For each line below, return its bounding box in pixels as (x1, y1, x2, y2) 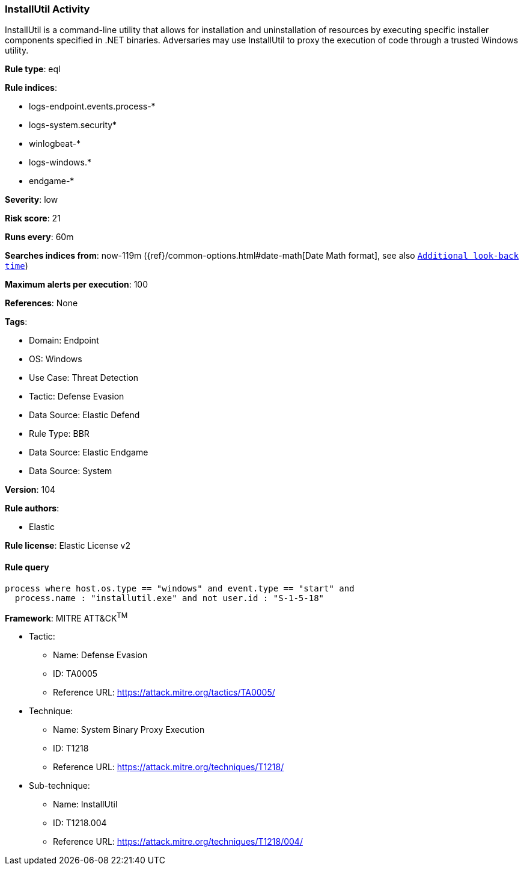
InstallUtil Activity (5, 3, 90, 15)
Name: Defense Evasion (53, 650, 148, 661)
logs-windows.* (29, 157, 91, 168)
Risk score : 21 (5, 213, 61, 224)
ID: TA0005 (53, 668, 98, 679)
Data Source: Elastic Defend (29, 410, 140, 421)
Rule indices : (5, 82, 57, 93)
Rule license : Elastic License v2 (5, 540, 130, 551)
